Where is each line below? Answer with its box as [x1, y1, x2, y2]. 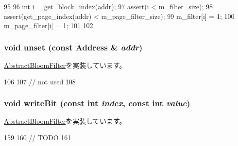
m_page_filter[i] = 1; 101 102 [4, 20, 93, 31]
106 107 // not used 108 [4, 76, 76, 86]
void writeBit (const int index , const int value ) [4, 97, 190, 109]
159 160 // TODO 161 [4, 132, 71, 142]
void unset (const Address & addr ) [4, 41, 143, 53]
